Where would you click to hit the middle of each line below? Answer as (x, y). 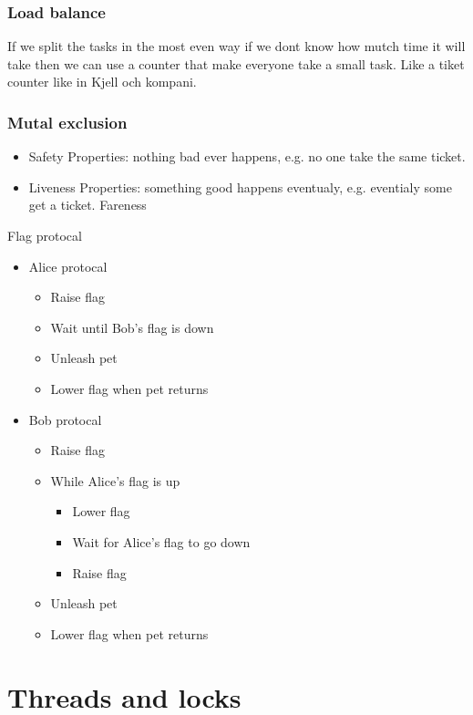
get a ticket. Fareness (87, 205)
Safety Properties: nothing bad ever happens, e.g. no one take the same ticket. (247, 156)
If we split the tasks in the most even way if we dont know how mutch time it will (236, 46)
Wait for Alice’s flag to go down (161, 541)
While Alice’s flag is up (115, 480)
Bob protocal (65, 419)
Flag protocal (45, 235)
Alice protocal (68, 266)
